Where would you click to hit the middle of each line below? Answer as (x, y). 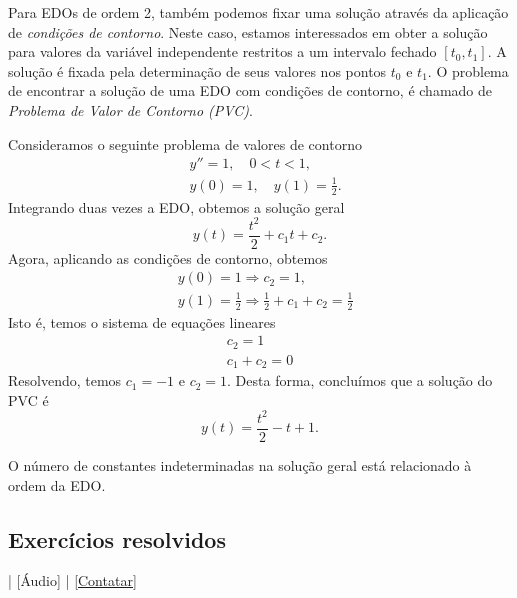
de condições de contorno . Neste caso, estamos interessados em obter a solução (248, 31)
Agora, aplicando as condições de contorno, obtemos (168, 257)
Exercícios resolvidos (117, 538)
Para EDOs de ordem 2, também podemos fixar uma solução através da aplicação (258, 12)
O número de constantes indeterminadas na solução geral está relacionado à (240, 465)
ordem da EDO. (57, 484)
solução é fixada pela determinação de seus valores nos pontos (197, 70)
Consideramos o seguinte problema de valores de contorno (185, 143)
